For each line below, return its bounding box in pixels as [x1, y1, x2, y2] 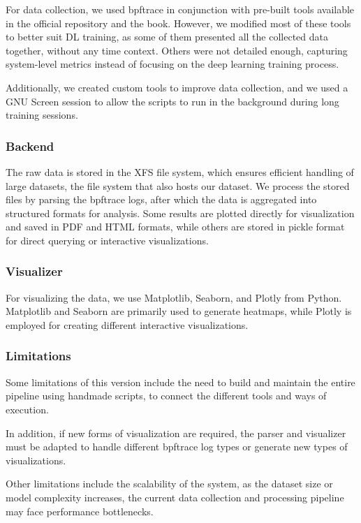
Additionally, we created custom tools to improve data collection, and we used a [6, 80, 348, 94]
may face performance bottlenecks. [6, 503, 154, 518]
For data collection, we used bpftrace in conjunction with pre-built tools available [6, 2, 355, 16]
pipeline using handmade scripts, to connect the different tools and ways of [6, 388, 327, 403]
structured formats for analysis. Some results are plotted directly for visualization [6, 205, 355, 220]
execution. [6, 402, 49, 416]
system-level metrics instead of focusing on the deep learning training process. [6, 57, 339, 71]
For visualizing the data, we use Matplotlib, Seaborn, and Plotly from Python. [6, 290, 342, 304]
